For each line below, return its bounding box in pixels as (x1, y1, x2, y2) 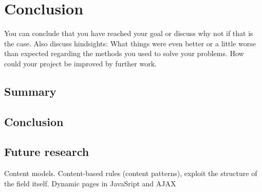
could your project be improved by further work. (4, 58, 157, 68)
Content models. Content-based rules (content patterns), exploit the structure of (4, 168, 257, 179)
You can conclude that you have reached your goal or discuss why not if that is (4, 28, 253, 39)
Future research (4, 144, 89, 160)
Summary (4, 83, 57, 99)
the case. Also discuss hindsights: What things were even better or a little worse (4, 38, 256, 48)
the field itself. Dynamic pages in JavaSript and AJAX (4, 178, 176, 188)
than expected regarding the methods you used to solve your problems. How (4, 48, 244, 59)
